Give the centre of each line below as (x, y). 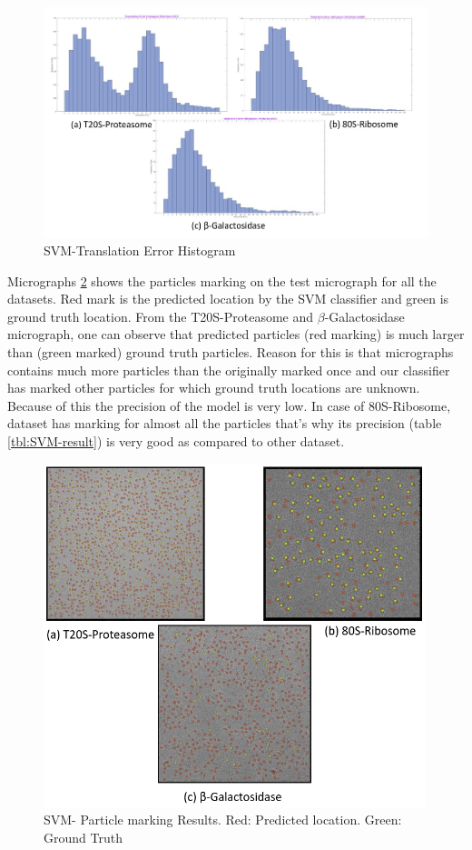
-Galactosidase (364, 316)
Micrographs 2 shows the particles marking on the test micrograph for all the (222, 280)
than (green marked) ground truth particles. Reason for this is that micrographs (231, 352)
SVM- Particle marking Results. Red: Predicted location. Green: (223, 820)
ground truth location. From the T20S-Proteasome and (161, 316)
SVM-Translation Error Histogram (140, 250)
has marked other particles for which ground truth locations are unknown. (214, 388)
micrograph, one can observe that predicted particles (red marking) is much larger (236, 334)
